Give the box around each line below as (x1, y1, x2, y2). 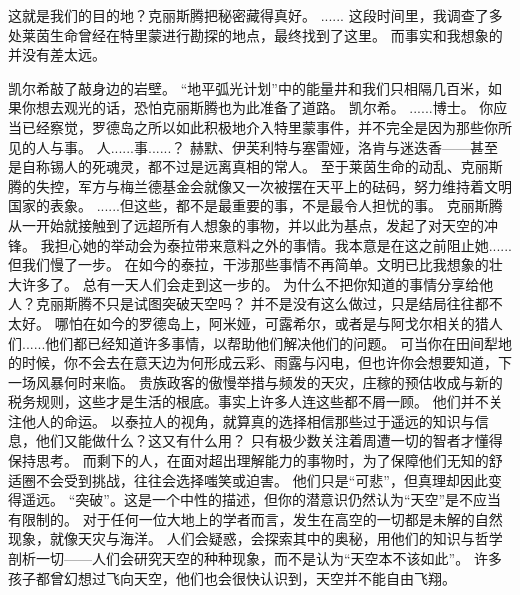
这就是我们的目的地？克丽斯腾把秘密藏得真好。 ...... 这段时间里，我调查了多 (8, 5, 503, 25)
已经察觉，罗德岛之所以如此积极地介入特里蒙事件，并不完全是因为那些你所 (21, 116, 512, 137)
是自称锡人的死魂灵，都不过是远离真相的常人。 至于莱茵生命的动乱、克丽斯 (8, 156, 503, 177)
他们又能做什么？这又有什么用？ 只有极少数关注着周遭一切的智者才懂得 (35, 430, 503, 451)
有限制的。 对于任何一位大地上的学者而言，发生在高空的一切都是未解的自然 (8, 508, 503, 529)
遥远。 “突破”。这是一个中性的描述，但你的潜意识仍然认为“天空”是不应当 (21, 489, 502, 510)
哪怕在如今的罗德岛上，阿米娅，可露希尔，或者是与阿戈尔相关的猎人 (54, 312, 503, 333)
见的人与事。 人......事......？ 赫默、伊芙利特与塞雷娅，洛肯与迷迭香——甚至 (8, 136, 499, 157)
